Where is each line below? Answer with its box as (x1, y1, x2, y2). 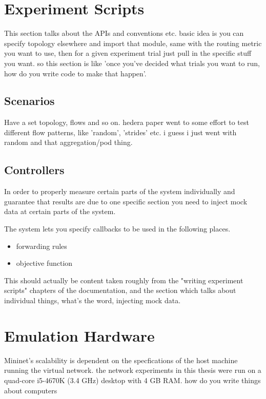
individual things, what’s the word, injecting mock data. (4, 295, 181, 306)
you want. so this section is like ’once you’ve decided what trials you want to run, (4, 57, 260, 68)
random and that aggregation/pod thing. (4, 137, 133, 148)
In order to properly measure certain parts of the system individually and (4, 186, 235, 197)
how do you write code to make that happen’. (4, 68, 147, 78)
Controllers (4, 162, 65, 178)
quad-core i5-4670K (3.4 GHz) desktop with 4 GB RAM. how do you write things (4, 374, 261, 385)
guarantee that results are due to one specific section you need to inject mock (4, 196, 248, 206)
